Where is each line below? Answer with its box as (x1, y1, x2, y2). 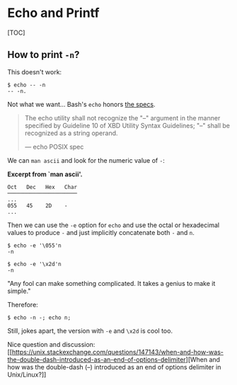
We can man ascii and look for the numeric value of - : (7, 156, 165, 164)
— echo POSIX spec (24, 142, 84, 151)
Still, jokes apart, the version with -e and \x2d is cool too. (7, 326, 173, 335)
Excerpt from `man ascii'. (7, 170, 83, 178)
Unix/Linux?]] (7, 370, 47, 379)
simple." (7, 287, 31, 295)
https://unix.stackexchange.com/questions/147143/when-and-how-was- (11, 347, 224, 356)
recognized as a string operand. (24, 129, 118, 137)
